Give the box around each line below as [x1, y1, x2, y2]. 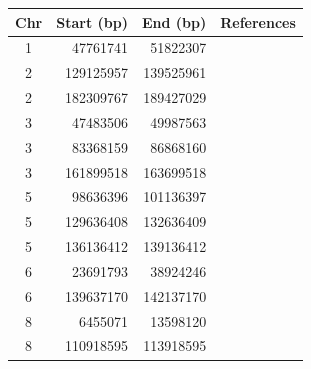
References [220, 11, 296, 32]
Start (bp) [56, 11, 128, 32]
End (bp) [141, 11, 207, 32]
